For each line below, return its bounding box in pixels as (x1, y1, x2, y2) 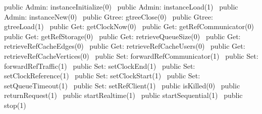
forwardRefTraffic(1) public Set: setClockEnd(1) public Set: (4, 60, 195, 71)
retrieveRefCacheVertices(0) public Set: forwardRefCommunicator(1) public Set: (4, 50, 258, 61)
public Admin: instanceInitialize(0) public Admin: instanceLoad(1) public (4, 2, 238, 12)
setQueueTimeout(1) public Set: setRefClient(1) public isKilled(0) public (4, 80, 240, 90)
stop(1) (4, 99, 26, 110)
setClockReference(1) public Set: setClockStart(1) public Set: (4, 70, 200, 81)
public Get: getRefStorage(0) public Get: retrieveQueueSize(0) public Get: (4, 31, 241, 41)
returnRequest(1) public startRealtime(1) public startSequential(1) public (4, 90, 243, 100)
